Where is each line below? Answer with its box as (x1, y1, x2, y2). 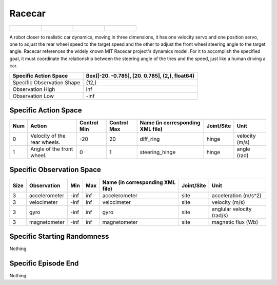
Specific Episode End (9, 259, 79, 268)
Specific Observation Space (9, 165, 101, 174)
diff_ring (140, 136, 160, 143)
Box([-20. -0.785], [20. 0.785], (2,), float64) (86, 72, 195, 79)
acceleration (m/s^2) (211, 192, 262, 199)
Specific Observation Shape (12, 79, 81, 86)
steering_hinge (140, 149, 176, 156)
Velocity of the (30, 132, 66, 140)
